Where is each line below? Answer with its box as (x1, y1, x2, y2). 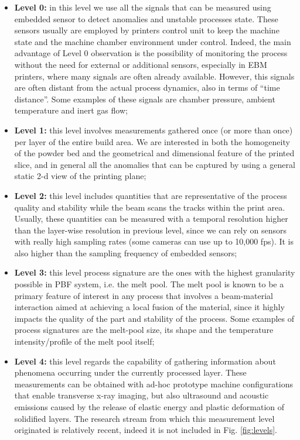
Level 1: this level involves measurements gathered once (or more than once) (14, 123, 293, 136)
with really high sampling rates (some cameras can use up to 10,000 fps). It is (14, 235, 294, 247)
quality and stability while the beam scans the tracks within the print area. (14, 201, 285, 213)
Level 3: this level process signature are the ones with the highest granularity (14, 266, 295, 279)
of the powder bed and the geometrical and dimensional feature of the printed (14, 147, 295, 159)
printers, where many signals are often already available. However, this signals (14, 70, 295, 82)
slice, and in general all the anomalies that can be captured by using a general (14, 158, 295, 170)
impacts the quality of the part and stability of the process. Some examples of (14, 312, 295, 324)
